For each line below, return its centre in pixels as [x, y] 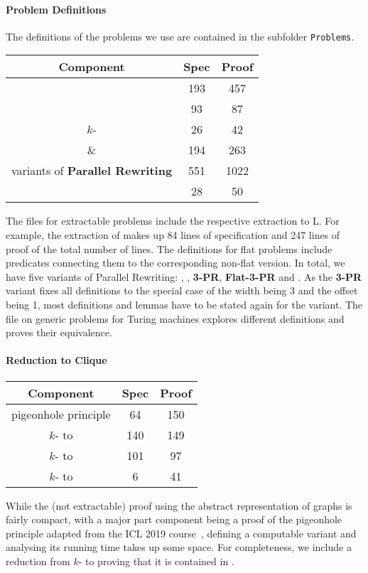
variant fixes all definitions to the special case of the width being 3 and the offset [182, 290]
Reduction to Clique [56, 360]
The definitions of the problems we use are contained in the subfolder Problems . [180, 36]
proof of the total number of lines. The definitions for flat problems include [169, 248]
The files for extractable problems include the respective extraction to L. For [173, 221]
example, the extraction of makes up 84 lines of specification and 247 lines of [173, 235]
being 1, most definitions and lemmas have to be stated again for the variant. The [184, 305]
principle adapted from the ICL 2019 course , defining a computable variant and [181, 533]
